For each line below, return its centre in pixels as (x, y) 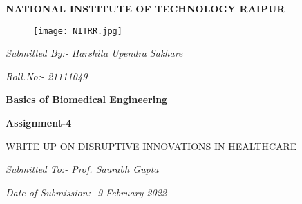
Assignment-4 (39, 123)
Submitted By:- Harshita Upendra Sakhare (94, 53)
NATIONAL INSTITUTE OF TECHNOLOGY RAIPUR (145, 8)
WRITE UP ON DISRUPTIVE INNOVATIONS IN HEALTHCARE (151, 146)
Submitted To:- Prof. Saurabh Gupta (82, 169)
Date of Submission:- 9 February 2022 (86, 192)
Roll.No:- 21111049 (47, 76)
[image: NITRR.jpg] (78, 31)
